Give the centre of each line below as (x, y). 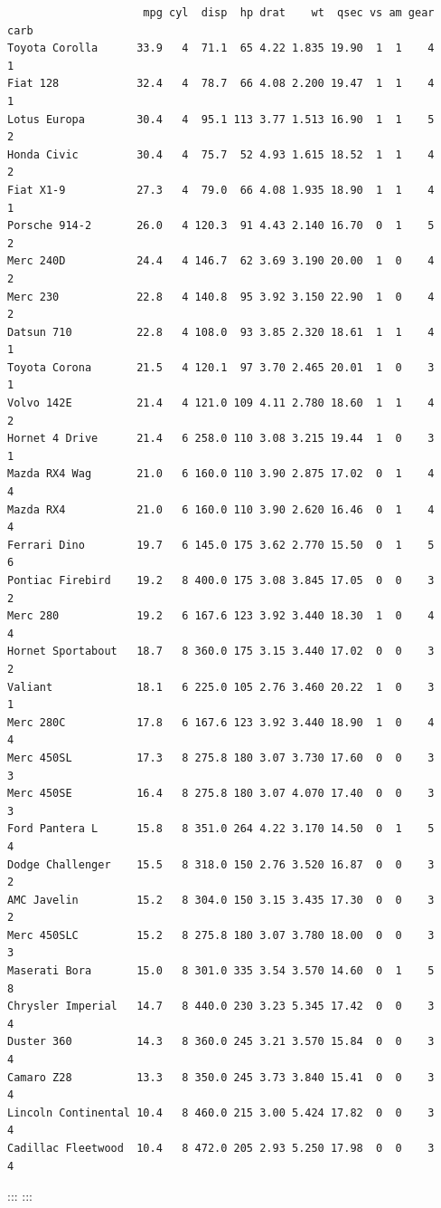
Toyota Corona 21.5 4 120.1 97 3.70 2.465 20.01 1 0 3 (221, 367)
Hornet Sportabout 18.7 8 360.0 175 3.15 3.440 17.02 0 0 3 (221, 652)
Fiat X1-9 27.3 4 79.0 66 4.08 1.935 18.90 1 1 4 (221, 190)
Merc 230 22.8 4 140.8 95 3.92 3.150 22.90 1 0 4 (221, 297)
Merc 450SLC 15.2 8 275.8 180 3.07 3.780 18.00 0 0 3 (221, 935)
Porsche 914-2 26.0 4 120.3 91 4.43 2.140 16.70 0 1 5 (221, 226)
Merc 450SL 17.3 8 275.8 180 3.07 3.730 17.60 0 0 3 (221, 757)
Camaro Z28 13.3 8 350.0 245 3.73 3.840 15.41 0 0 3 (221, 1077)
